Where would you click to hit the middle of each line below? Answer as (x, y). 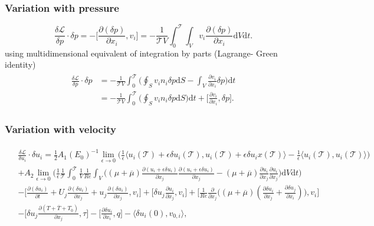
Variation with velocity (60, 129)
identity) (20, 64)
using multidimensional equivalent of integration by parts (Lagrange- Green (141, 53)
